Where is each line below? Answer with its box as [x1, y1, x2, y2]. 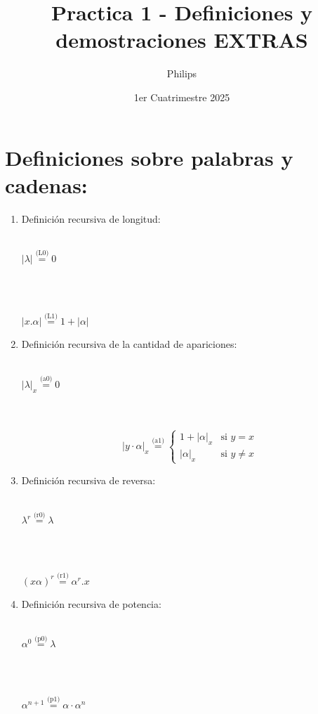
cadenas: [5, 170, 88, 199]
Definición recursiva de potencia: [21, 596, 161, 611]
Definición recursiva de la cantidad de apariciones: [21, 337, 237, 351]
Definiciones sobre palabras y [5, 143, 293, 171]
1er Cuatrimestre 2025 [133, 89, 230, 104]
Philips [166, 66, 197, 81]
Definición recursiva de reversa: [21, 472, 156, 487]
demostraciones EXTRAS [55, 25, 308, 54]
